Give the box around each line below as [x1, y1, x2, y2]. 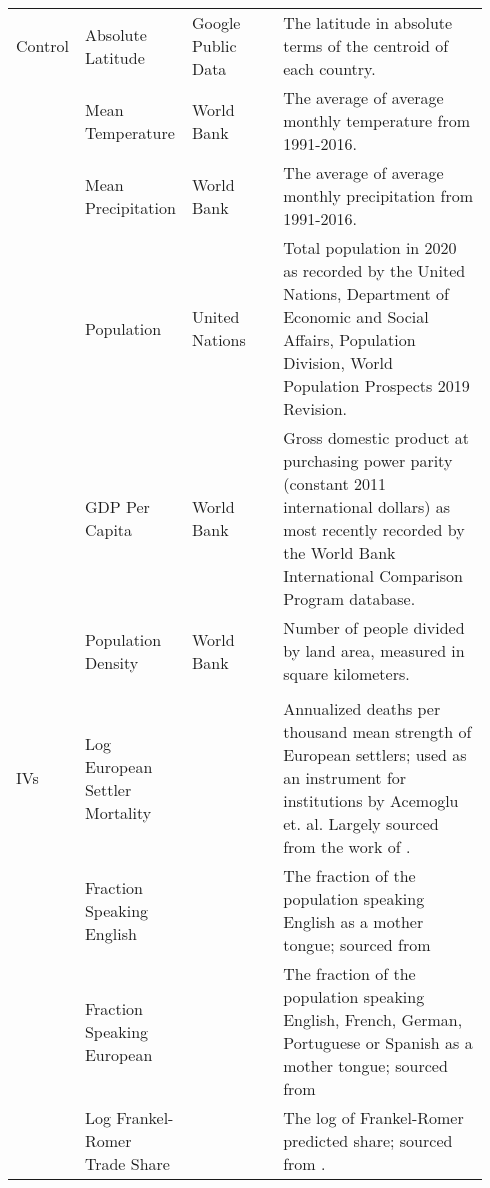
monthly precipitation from [283, 184, 474, 207]
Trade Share [84, 1152, 170, 1175]
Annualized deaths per [283, 697, 441, 720]
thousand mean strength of [283, 720, 472, 743]
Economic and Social [283, 305, 429, 328]
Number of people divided [283, 616, 465, 639]
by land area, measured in [283, 639, 465, 662]
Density [84, 650, 139, 674]
